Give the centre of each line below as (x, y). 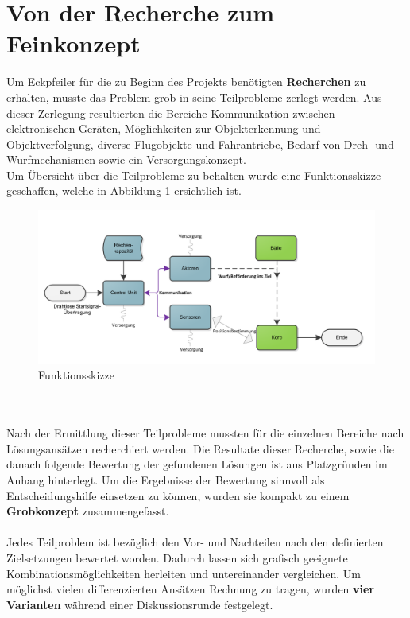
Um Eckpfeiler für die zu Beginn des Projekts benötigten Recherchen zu (186, 82)
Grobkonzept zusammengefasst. (88, 511)
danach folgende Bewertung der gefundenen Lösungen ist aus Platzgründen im (197, 464)
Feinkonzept (73, 43)
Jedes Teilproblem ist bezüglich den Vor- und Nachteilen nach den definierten (195, 542)
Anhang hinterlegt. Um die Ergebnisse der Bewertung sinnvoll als (166, 480)
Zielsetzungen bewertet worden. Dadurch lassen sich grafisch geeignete (177, 557)
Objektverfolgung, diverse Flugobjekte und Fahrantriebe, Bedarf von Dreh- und (200, 144)
